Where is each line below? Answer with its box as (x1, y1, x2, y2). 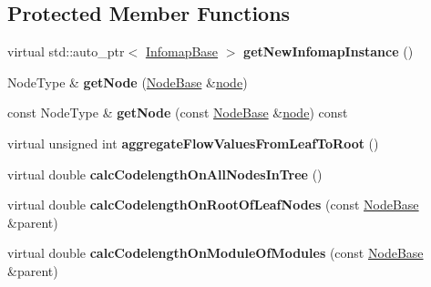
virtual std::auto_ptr (7, 42, 125, 61)
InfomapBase (145, 42, 219, 61)
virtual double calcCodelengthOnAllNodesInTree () (7, 164, 323, 183)
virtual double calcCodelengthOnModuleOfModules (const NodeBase (7, 243, 424, 262)
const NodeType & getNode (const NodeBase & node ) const (7, 103, 348, 122)
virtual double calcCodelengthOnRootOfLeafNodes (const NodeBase (7, 195, 419, 214)
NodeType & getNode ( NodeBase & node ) (7, 72, 248, 91)
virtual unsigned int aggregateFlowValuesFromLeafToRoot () (7, 133, 379, 152)
